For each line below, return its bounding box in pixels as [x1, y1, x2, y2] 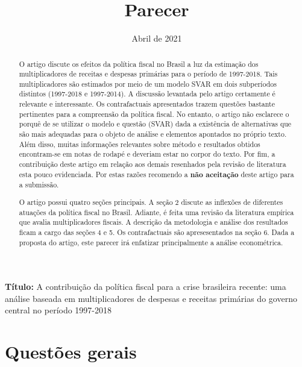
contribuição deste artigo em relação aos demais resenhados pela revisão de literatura [19, 159, 286, 169]
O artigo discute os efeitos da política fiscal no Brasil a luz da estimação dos [19, 58, 259, 69]
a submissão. [19, 180, 59, 190]
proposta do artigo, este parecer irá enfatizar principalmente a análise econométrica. [19, 237, 283, 247]
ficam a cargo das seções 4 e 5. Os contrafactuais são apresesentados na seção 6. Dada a [19, 227, 295, 237]
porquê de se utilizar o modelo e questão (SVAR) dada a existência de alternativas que [19, 119, 292, 129]
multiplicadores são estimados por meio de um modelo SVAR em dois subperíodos [19, 78, 277, 89]
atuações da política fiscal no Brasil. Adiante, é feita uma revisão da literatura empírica [19, 207, 294, 217]
